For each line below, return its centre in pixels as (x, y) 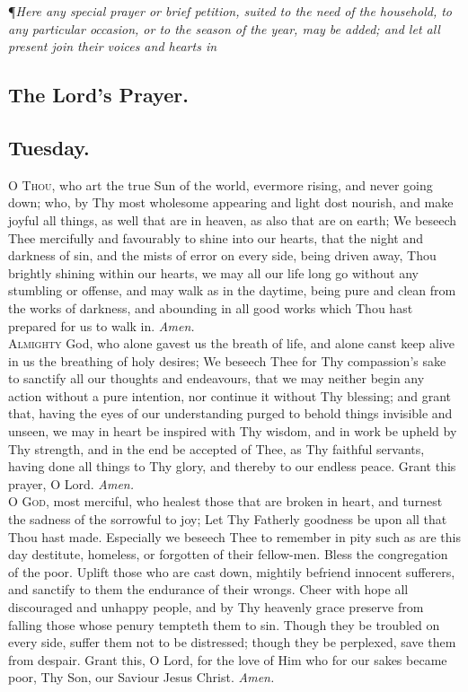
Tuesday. (49, 147)
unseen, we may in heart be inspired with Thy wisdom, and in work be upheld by (233, 431)
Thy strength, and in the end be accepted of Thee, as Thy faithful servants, (216, 448)
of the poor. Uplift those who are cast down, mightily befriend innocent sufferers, (232, 571)
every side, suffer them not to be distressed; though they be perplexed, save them (232, 642)
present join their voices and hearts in (113, 46)
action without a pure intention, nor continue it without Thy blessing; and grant (230, 395)
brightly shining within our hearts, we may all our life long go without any (213, 272)
